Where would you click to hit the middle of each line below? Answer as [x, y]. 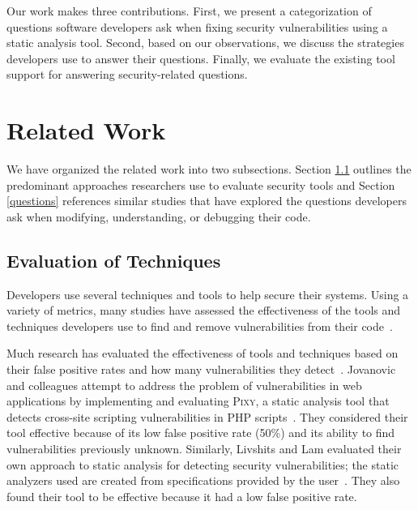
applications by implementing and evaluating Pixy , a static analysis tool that [198, 401]
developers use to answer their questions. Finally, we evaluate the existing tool [201, 58]
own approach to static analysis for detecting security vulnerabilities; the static [203, 464]
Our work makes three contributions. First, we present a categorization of [189, 11]
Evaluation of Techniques [114, 260]
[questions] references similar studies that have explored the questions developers [207, 201]
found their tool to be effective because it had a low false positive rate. [182, 496]
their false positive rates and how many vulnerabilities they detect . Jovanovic [201, 369]
